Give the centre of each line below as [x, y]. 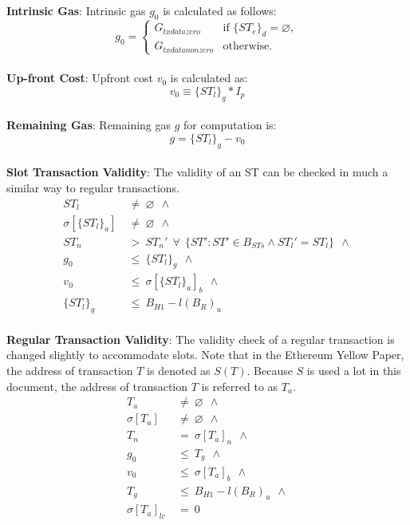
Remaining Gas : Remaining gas [89, 125]
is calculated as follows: [220, 11]
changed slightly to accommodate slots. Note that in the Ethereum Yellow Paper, [205, 355]
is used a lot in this [354, 370]
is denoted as [179, 370]
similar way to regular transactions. [93, 187]
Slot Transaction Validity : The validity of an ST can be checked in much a [197, 172]
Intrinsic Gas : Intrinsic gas [76, 11]
